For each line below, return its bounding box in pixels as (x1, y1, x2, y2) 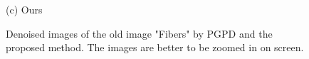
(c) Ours (6, 2, 43, 16)
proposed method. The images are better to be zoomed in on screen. (6, 40, 304, 55)
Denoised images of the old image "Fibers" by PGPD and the (6, 26, 273, 41)
